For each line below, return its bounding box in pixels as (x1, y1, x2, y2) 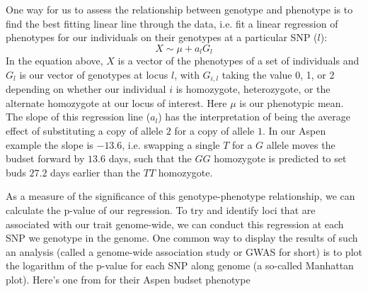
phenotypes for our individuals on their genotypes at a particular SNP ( (6, 30, 318, 45)
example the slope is (6, 137, 93, 152)
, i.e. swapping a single (122, 137, 220, 152)
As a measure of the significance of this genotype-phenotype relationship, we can (6, 189, 355, 203)
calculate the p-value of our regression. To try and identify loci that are (6, 203, 316, 218)
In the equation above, (6, 53, 103, 68)
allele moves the (266, 137, 335, 152)
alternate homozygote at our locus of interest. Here (6, 95, 227, 110)
